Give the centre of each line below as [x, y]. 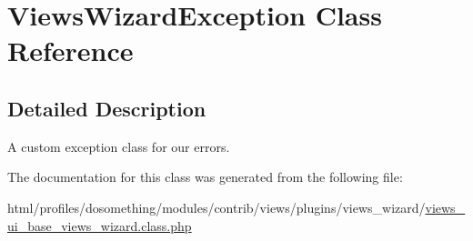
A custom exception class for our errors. [119, 146]
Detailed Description [107, 108]
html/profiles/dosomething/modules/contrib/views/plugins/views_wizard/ [216, 207]
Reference [70, 50]
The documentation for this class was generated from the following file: [205, 177]
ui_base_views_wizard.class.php [100, 225]
